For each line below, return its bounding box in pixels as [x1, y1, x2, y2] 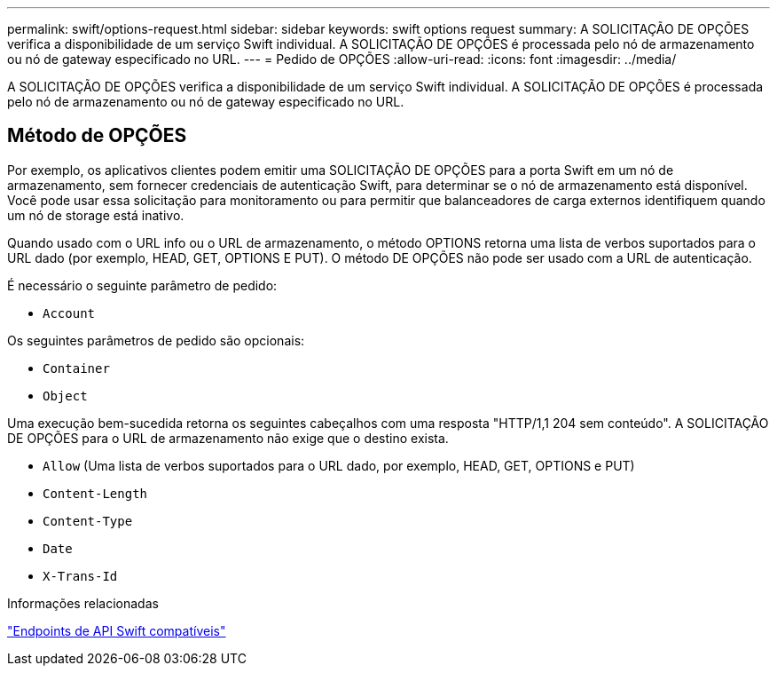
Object [43, 388, 88, 403]
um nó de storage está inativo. [7, 207, 184, 223]
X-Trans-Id [43, 568, 118, 583]
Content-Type [43, 513, 133, 528]
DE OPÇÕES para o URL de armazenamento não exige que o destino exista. [7, 430, 449, 446]
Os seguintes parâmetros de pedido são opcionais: [7, 332, 305, 348]
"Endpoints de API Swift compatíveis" [7, 622, 226, 638]
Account [43, 305, 96, 321]
